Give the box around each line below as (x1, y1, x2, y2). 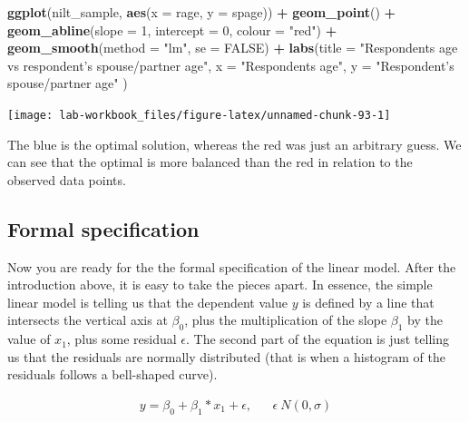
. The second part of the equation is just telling (185, 329, 449, 348)
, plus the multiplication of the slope (184, 310, 387, 329)
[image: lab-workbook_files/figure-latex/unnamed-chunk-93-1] (7, 108, 391, 122)
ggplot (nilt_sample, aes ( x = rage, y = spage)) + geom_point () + (7, 3, 396, 21)
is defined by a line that (302, 292, 435, 311)
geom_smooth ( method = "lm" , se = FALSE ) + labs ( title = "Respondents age (7, 38, 458, 57)
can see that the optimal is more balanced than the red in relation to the (7, 152, 413, 172)
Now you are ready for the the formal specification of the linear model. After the (7, 257, 456, 276)
